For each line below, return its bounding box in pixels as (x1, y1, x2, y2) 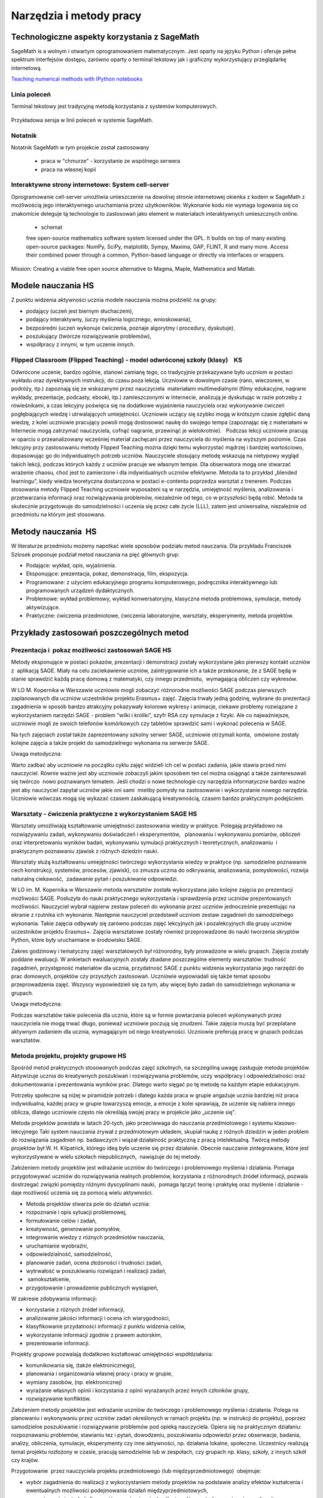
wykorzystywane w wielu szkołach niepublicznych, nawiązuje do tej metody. (11, 1153, 202, 1160)
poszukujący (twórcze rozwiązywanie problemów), (26, 333, 152, 340)
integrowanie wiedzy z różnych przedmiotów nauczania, (26, 1234, 165, 1241)
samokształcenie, (27, 1276, 71, 1283)
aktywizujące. (26, 603, 60, 611)
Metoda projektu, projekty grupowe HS (11, 1052, 127, 1060)
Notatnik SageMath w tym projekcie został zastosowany (11, 144, 150, 151)
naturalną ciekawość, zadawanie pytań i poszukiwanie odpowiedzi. (11, 875, 179, 882)
